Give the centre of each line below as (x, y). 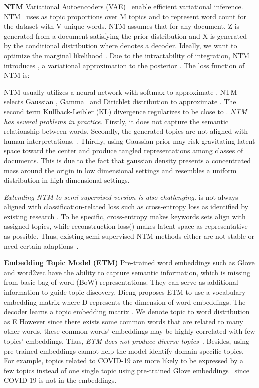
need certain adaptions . (41, 245)
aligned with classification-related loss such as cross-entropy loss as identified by (126, 206)
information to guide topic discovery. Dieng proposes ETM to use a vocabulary (125, 292)
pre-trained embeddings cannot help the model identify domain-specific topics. (124, 350)
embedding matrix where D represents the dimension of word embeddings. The (125, 301)
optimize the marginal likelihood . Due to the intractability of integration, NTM (127, 55)
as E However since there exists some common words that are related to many (124, 321)
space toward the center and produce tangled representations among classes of (124, 151)
